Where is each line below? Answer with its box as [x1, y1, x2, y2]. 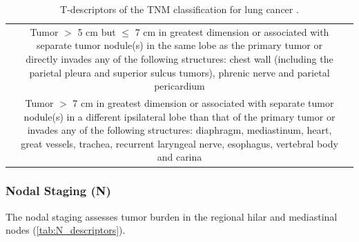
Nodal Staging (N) [6, 182, 111, 199]
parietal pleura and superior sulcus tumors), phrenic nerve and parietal [29, 65, 330, 79]
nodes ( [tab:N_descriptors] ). [6, 223, 126, 237]
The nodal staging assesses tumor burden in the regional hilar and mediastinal [6, 209, 338, 223]
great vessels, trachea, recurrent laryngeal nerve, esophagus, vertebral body [21, 136, 338, 150]
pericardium [154, 79, 205, 93]
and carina [157, 150, 202, 164]
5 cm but [77, 24, 116, 39]
